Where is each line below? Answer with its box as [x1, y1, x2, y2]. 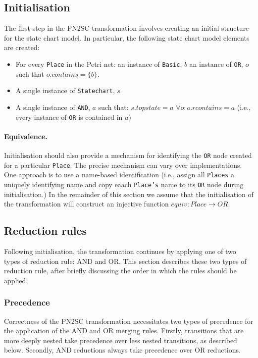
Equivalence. [4, 131, 48, 141]
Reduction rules [4, 223, 87, 238]
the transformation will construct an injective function [4, 199, 169, 209]
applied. [4, 275, 28, 285]
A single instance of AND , [15, 102, 90, 112]
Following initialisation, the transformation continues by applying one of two [4, 246, 236, 256]
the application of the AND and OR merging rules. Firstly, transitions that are [4, 325, 244, 336]
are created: [4, 42, 40, 52]
